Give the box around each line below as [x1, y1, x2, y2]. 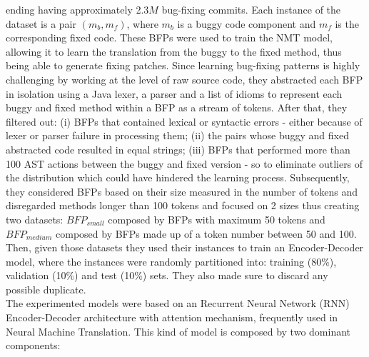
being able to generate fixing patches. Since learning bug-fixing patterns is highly [6, 58, 360, 73]
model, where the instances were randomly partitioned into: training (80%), [6, 253, 337, 268]
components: [6, 338, 61, 353]
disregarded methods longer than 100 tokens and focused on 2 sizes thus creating [6, 198, 360, 213]
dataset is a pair [6, 16, 76, 31]
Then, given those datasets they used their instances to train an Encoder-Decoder [6, 240, 364, 255]
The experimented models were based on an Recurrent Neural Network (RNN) [6, 296, 350, 311]
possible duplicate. [6, 281, 86, 296]
